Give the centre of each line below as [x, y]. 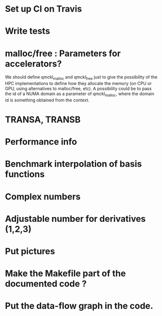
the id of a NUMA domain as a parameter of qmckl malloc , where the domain [80, 94]
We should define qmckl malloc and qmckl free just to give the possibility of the [81, 78]
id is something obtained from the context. [47, 100]
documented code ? [46, 284]
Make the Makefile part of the [66, 274]
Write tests [28, 31]
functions [25, 175]
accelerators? [33, 64]
